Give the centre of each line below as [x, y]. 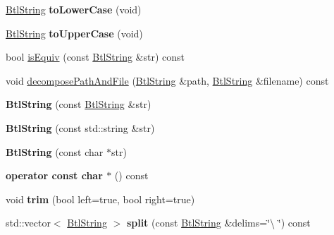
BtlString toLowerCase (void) [74, 9]
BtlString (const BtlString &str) [79, 104]
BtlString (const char [55, 151]
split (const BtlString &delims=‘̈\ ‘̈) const [218, 223]
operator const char [54, 175]
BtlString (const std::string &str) [80, 127]
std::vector [28, 223]
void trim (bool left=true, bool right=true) [100, 199]
